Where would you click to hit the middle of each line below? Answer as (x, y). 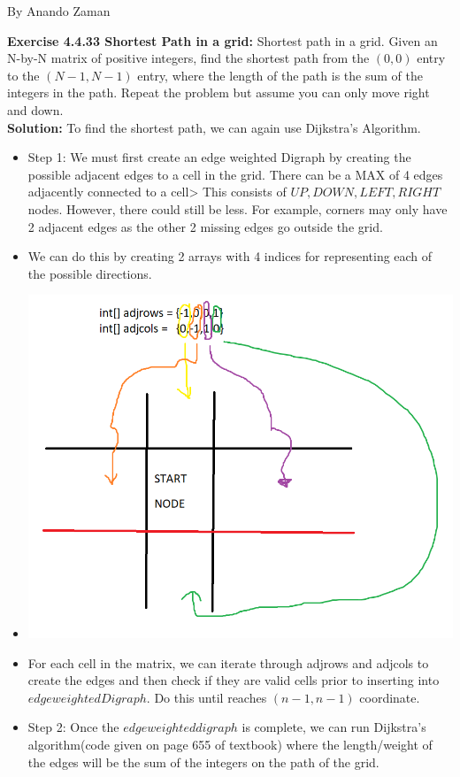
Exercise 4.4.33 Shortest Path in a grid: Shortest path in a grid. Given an (222, 40)
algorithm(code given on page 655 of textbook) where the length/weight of (230, 744)
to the (23, 75)
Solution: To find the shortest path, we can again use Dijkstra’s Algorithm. (214, 127)
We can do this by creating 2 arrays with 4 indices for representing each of (230, 256)
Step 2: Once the (73, 727)
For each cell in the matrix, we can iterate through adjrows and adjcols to (228, 662)
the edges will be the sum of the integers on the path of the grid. (203, 762)
